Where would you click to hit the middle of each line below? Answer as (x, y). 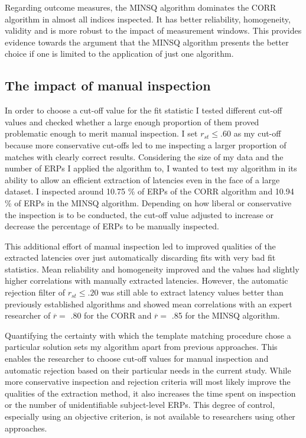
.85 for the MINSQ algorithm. (226, 315)
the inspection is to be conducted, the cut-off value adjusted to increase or (139, 214)
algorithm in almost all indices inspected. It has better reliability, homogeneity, (148, 19)
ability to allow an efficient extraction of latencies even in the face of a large (142, 179)
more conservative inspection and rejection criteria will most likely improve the (148, 382)
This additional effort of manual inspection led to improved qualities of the (140, 246)
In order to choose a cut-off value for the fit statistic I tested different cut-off (144, 110)
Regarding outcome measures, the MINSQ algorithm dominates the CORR (141, 7)
